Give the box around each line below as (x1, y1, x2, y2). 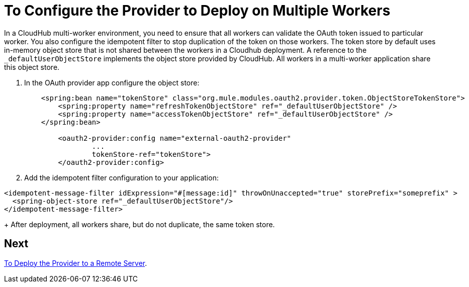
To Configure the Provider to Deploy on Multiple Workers (4, 2, 391, 19)
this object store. (4, 62, 60, 71)
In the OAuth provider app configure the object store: (24, 78, 200, 87)
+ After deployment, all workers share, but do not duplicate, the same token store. (4, 220, 275, 229)
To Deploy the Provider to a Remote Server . (4, 258, 147, 267)
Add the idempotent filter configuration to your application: (24, 173, 219, 182)
